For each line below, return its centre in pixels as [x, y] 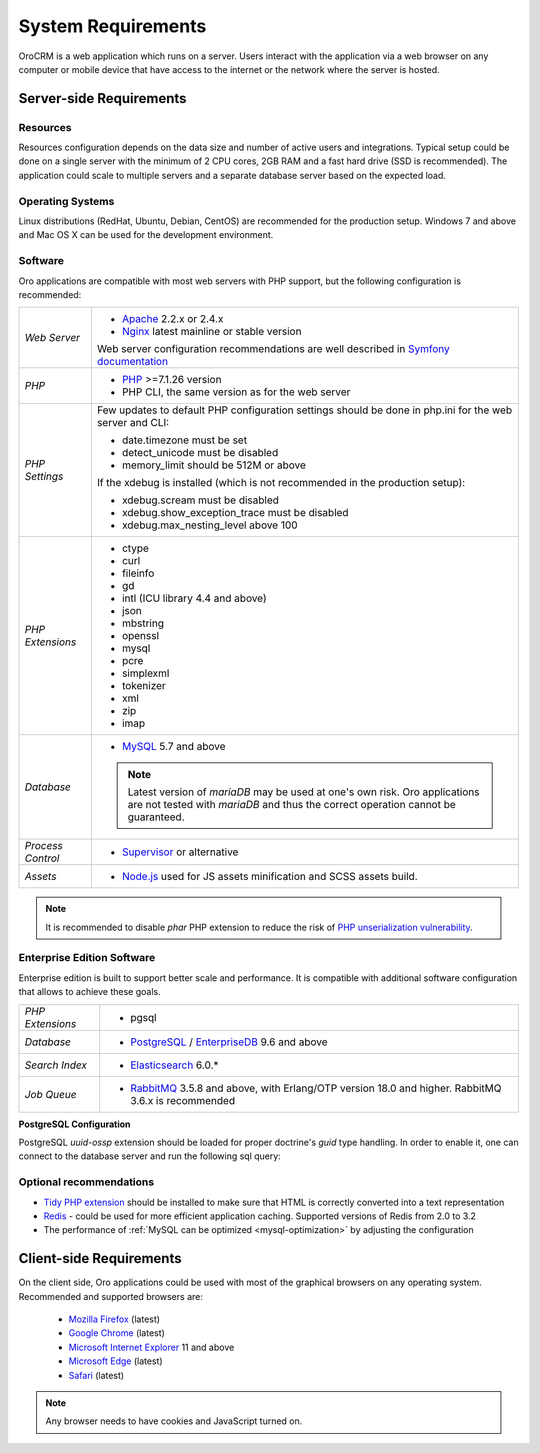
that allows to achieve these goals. [89, 992]
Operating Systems [66, 201]
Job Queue [50, 1094]
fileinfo [138, 573]
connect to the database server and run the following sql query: [150, 1156]
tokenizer [144, 686]
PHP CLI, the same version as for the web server [236, 392]
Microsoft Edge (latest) [116, 1361]
